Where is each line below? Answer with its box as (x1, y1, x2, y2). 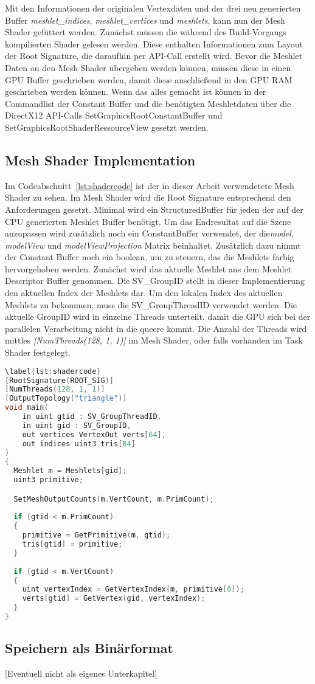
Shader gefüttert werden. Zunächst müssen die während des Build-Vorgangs (5, 26, 286, 38)
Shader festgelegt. (5, 346, 71, 359)
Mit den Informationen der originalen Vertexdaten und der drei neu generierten (5, 2, 301, 14)
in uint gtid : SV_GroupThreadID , (22, 412, 162, 421)
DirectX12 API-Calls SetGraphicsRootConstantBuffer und (5, 109, 223, 122)
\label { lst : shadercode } (5, 367, 101, 376)
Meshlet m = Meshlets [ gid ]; (13, 466, 127, 475)
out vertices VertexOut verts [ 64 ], (22, 430, 166, 439)
